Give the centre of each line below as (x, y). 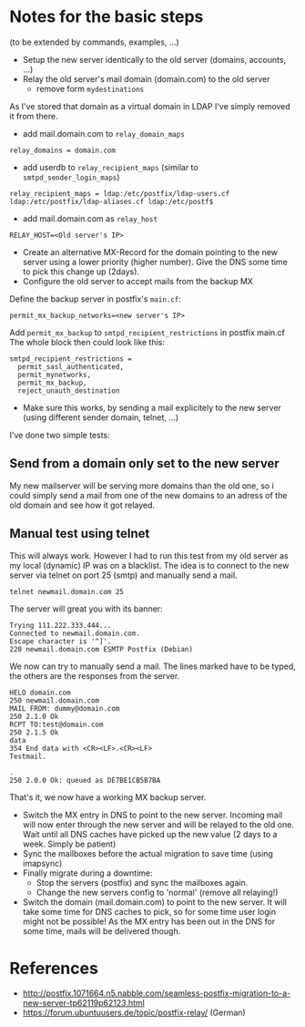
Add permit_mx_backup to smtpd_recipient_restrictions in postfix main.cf (147, 332)
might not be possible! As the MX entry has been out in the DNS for (149, 921)
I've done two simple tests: (60, 435)
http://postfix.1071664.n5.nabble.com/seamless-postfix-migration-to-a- (157, 993)
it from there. (34, 116)
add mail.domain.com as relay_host (90, 218)
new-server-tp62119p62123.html (84, 1003)
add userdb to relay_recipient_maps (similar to (110, 167)
